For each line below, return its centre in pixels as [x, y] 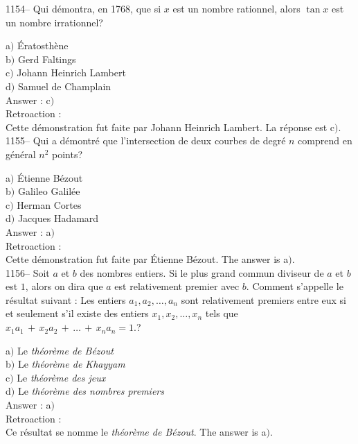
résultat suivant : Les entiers [66, 299]
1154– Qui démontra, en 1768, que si [83, 8]
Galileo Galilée [49, 191]
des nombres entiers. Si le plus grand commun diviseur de [202, 272]
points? [68, 154]
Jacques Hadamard [58, 218]
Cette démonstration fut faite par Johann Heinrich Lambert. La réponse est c [170, 127]
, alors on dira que [64, 286]
